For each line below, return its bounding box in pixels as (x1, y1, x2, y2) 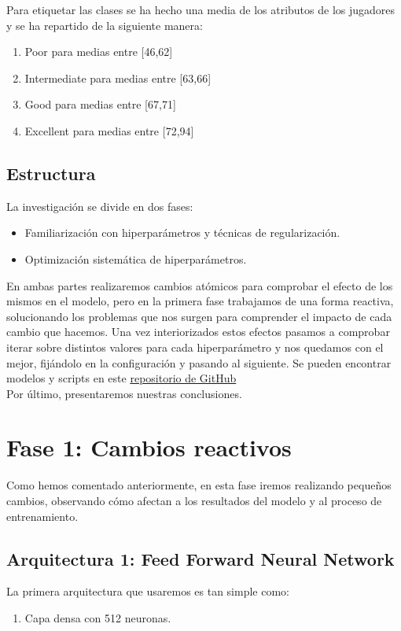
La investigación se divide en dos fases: (6, 197, 193, 214)
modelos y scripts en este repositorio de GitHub (6, 370, 237, 386)
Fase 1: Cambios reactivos (6, 431, 292, 463)
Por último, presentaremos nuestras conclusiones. (6, 385, 242, 401)
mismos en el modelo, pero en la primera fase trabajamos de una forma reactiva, (6, 293, 394, 309)
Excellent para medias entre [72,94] (24, 122, 194, 138)
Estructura (6, 161, 96, 185)
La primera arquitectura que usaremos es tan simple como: (6, 583, 289, 600)
